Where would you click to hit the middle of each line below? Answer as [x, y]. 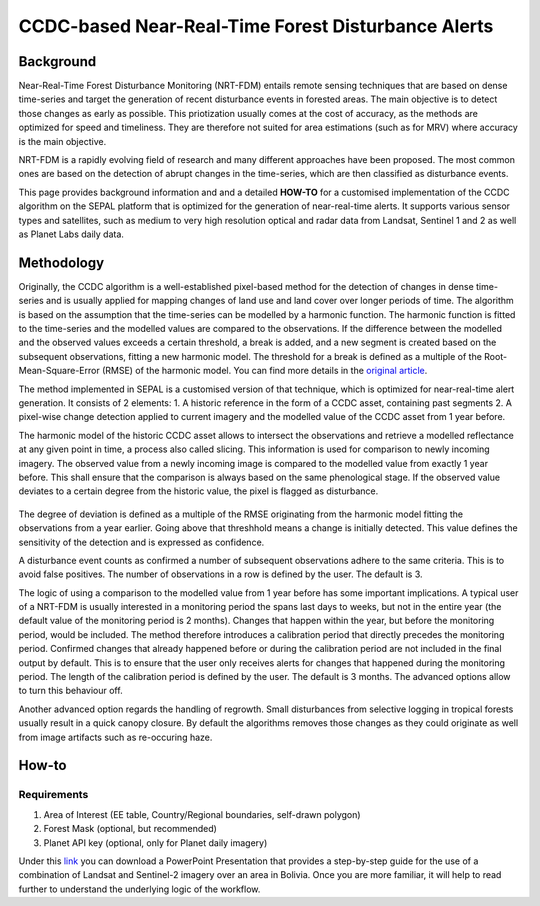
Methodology [61, 262]
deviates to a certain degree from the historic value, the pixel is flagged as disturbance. [198, 491]
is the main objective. [62, 141]
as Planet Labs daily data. [71, 234]
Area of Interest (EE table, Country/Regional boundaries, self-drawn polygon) [202, 814]
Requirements [53, 795]
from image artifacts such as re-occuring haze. [115, 737]
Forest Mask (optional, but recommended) [130, 829]
